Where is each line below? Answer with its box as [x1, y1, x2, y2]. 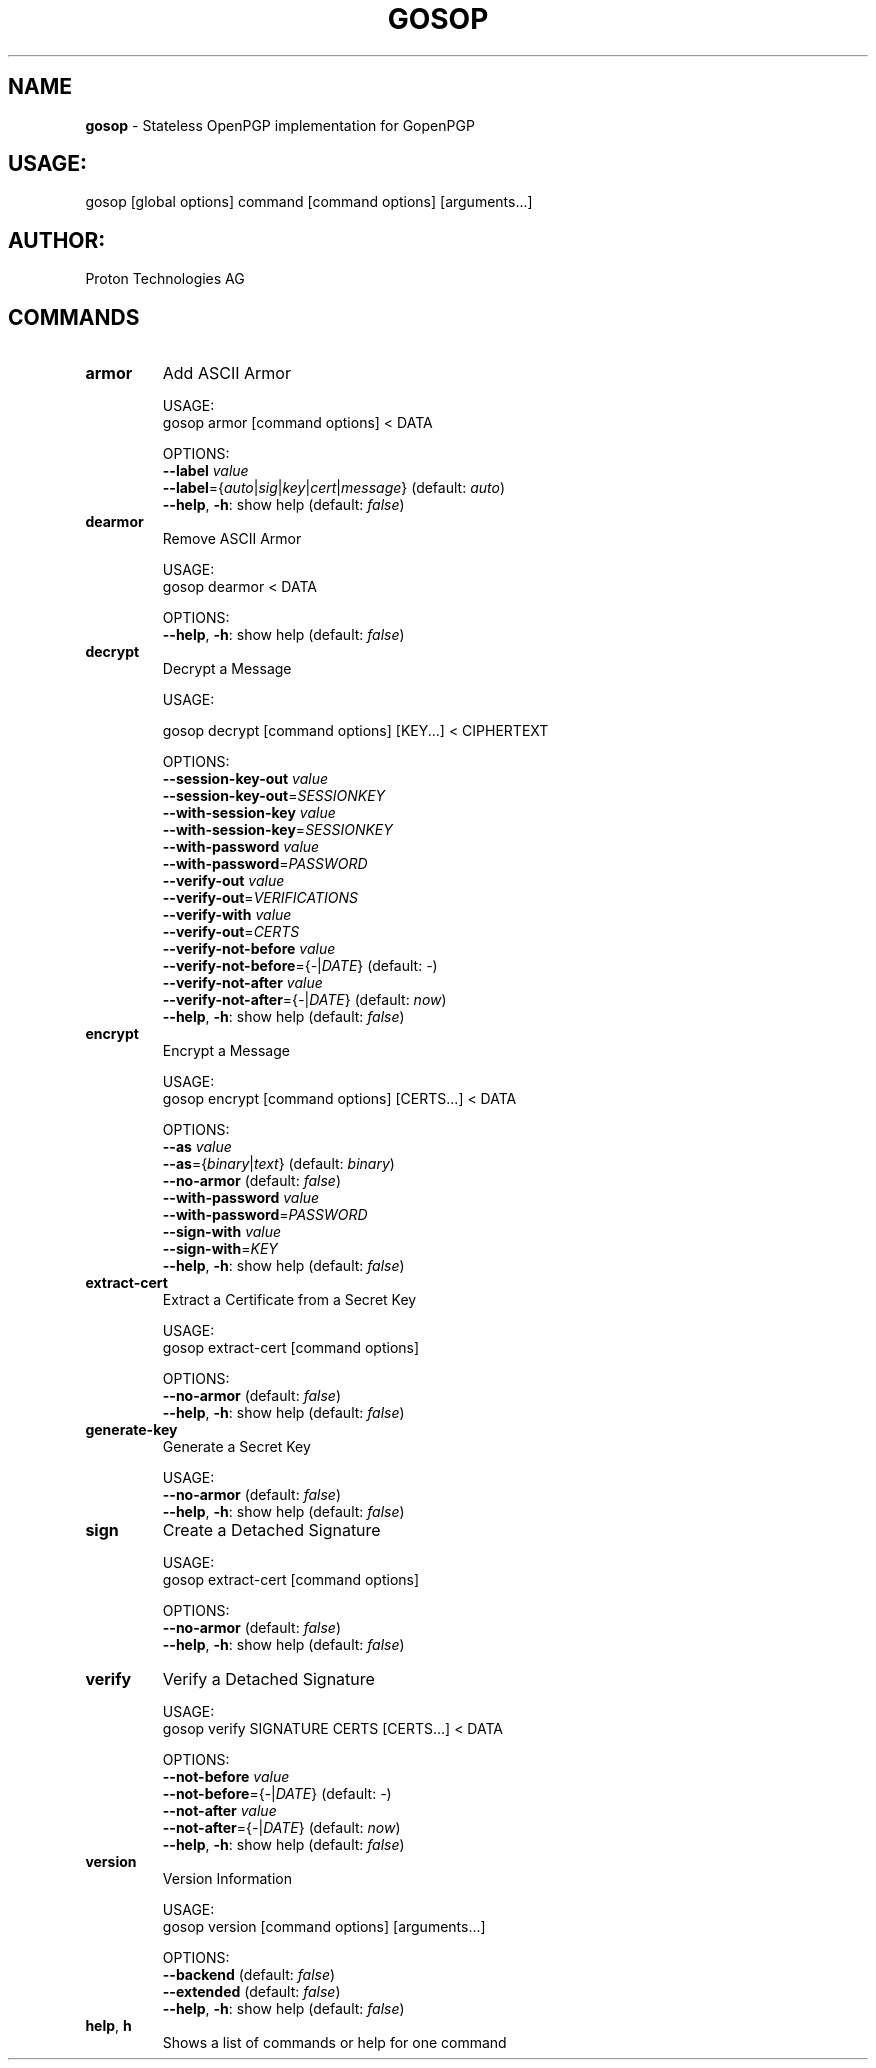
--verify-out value [162, 872, 285, 890]
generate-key [85, 1421, 178, 1439]
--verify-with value [162, 906, 292, 924]
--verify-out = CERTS [162, 923, 300, 941]
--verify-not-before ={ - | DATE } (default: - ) [162, 957, 438, 975]
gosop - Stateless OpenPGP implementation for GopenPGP [85, 116, 475, 134]
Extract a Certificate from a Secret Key [162, 1291, 417, 1309]
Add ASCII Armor [162, 363, 291, 384]
